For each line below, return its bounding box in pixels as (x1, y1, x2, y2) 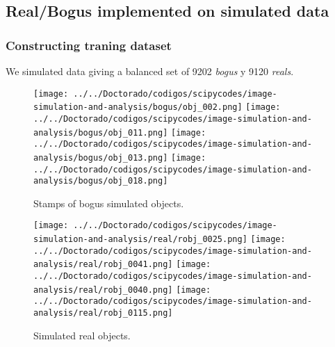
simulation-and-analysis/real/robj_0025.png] (33, 234, 247, 245)
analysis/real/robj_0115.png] (33, 308, 173, 318)
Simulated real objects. (33, 328, 131, 342)
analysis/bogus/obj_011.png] (33, 127, 168, 138)
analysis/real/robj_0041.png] (33, 259, 173, 270)
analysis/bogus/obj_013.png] (33, 152, 168, 163)
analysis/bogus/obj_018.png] (33, 176, 168, 186)
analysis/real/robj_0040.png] (33, 284, 173, 295)
